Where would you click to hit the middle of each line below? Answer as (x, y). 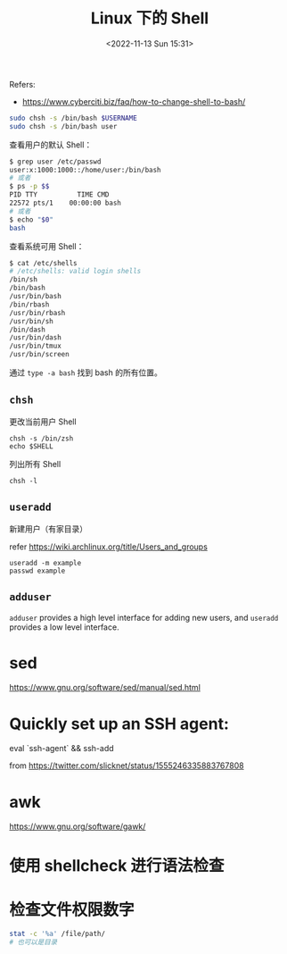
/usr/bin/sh (31, 321)
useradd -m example (45, 563)
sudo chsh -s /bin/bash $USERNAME (74, 118)
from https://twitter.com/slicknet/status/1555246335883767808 (127, 766)
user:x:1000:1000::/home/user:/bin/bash (86, 170)
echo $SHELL (31, 446)
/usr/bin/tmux (36, 346)
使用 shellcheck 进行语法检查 (117, 865)
